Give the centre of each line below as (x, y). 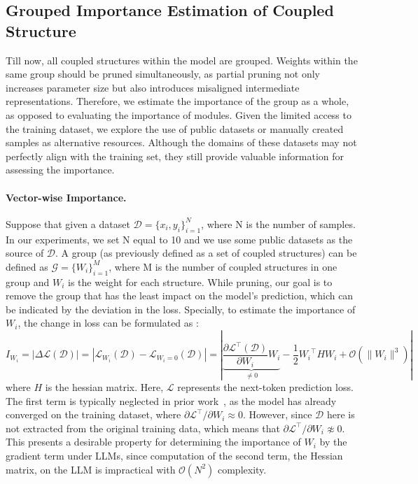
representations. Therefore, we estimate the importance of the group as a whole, (177, 101)
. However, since (277, 414)
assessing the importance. (60, 170)
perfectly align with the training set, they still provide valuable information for (175, 156)
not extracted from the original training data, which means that (143, 428)
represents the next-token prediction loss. (265, 387)
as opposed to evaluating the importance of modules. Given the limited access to (179, 114)
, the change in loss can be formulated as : (108, 323)
